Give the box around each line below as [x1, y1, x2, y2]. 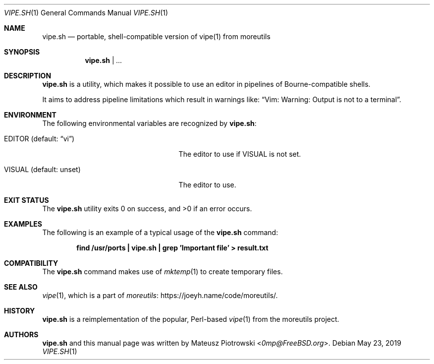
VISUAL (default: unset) [4, 165, 81, 174]
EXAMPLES [4, 220, 42, 228]
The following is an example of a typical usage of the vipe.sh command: [42, 228, 278, 237]
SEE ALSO [4, 283, 38, 291]
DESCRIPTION [4, 71, 52, 80]
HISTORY [4, 306, 35, 315]
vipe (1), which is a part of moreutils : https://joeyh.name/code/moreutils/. [42, 291, 278, 300]
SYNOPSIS [4, 48, 40, 56]
